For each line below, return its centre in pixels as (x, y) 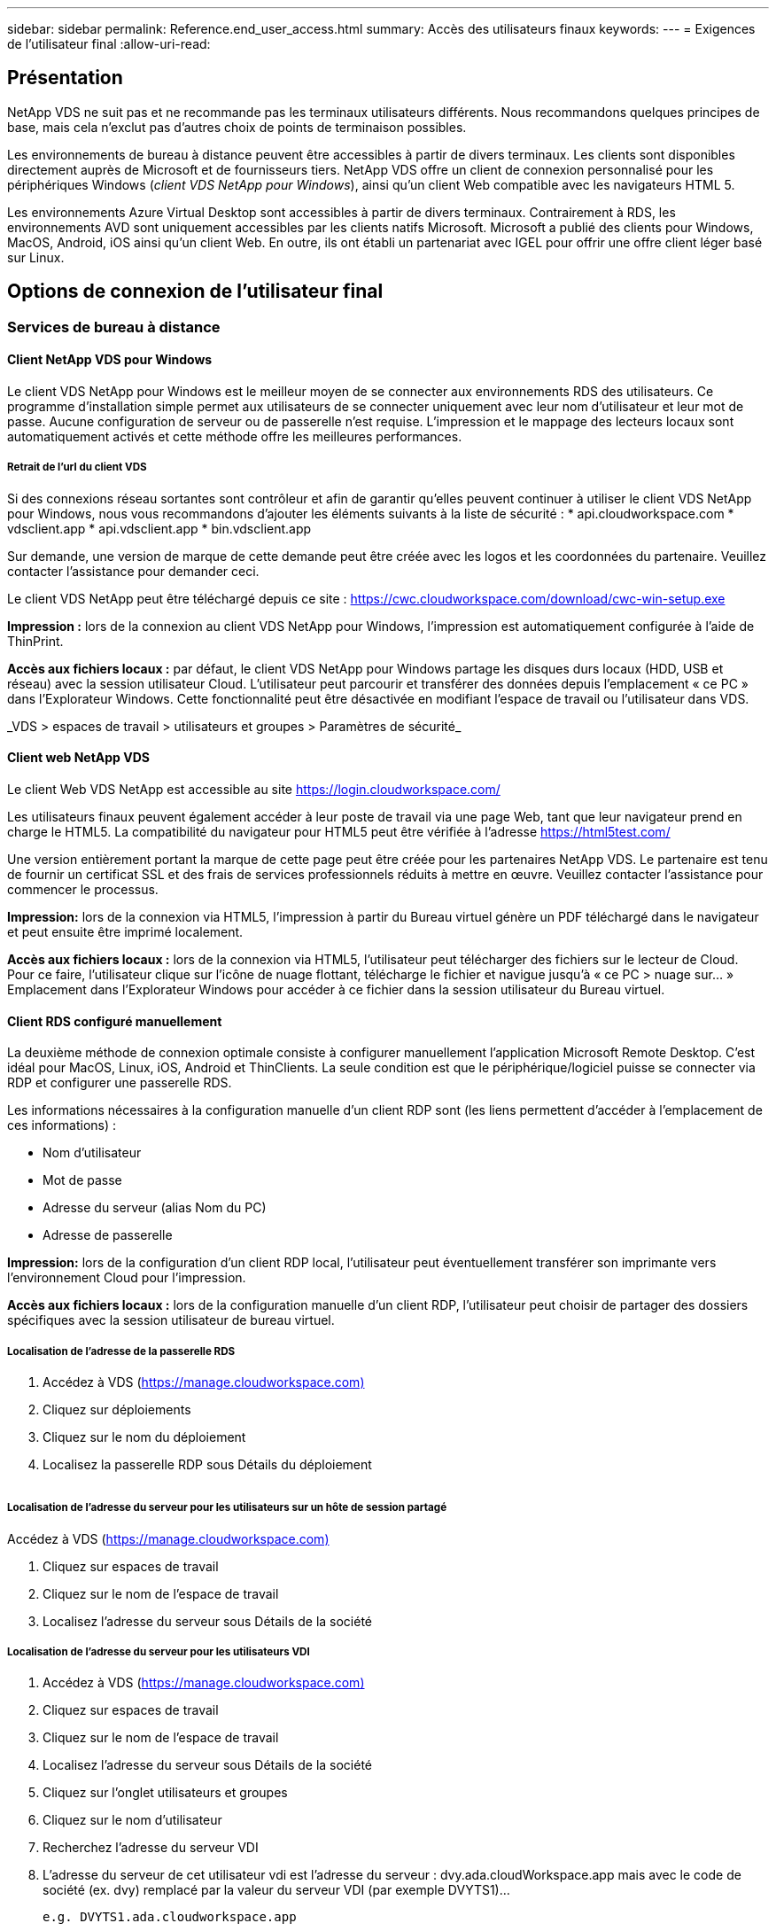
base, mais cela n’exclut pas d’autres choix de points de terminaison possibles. (237, 127)
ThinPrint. (35, 641)
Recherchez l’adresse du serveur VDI (151, 1848)
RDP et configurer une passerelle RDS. (120, 1083)
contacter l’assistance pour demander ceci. (133, 571)
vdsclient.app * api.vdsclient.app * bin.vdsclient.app (159, 528)
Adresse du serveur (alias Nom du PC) (155, 1208)
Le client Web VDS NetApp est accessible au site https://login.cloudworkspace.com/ (254, 789)
